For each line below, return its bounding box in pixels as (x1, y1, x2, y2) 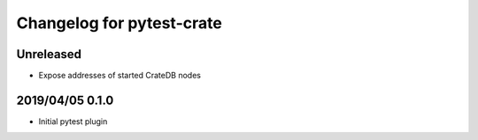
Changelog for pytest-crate (16, 13, 223, 33)
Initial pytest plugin (38, 115, 108, 127)
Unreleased (16, 47, 82, 62)
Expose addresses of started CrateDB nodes (38, 70, 201, 81)
